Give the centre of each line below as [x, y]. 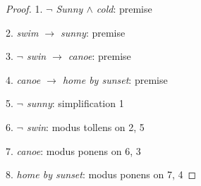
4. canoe [23, 79]
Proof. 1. [24, 8]
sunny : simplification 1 [75, 103]
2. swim [22, 32]
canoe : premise [99, 56]
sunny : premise [93, 32]
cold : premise [124, 8]
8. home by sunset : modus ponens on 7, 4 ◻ [101, 174]
